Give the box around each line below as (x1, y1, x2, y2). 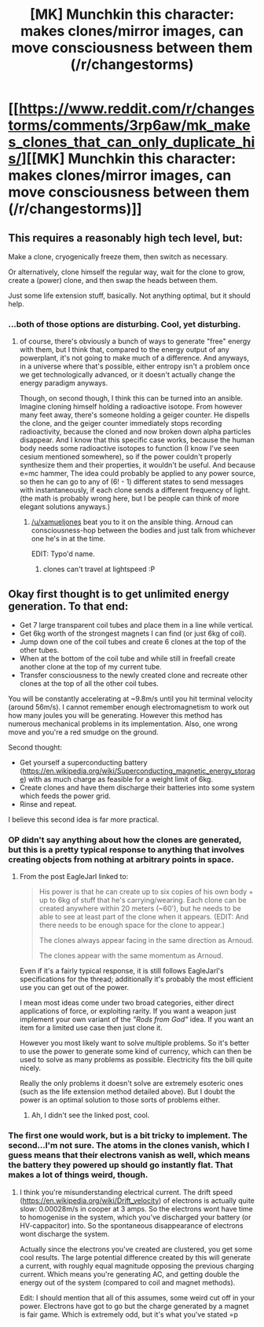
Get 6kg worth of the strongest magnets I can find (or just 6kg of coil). (19, 629, 247, 638)
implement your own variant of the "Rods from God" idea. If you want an (19, 1015, 254, 1025)
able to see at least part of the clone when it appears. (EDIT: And (38, 912, 249, 922)
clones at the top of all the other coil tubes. (19, 679, 159, 688)
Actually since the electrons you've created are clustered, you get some (19, 1244, 253, 1254)
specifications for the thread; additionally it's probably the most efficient (19, 974, 254, 984)
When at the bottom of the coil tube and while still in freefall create (19, 654, 236, 663)
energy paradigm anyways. (19, 379, 108, 388)
